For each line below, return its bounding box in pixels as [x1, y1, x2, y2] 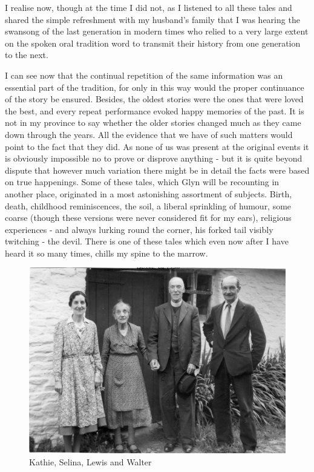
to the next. [5, 48, 48, 61]
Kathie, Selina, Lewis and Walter [29, 455, 152, 468]
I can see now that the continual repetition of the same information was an [5, 68, 283, 81]
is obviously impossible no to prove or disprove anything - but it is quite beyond [5, 152, 303, 165]
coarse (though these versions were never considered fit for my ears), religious [5, 211, 292, 224]
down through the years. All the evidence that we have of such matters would [5, 128, 293, 140]
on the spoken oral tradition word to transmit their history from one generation [5, 36, 301, 49]
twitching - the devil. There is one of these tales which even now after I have [5, 235, 289, 247]
